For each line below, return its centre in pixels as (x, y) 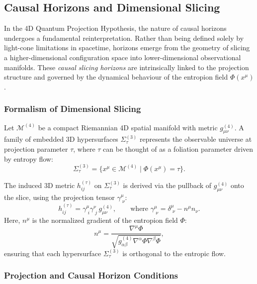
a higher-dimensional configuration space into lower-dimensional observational (123, 57)
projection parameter (36, 148)
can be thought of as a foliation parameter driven (178, 148)
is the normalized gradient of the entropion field (105, 220)
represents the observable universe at (196, 139)
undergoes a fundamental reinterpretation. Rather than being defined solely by (124, 38)
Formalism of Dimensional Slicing (73, 109)
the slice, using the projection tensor (59, 197)
